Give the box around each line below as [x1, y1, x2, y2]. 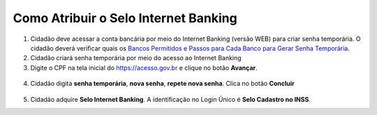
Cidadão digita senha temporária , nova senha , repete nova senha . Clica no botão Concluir [30, 80, 295, 88]
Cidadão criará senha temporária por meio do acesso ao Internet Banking [30, 54, 242, 62]
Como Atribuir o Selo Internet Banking [13, 10, 237, 26]
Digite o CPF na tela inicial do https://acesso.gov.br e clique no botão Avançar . [30, 63, 258, 72]
